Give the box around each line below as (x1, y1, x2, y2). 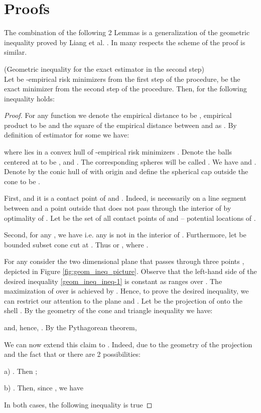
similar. (4, 47, 27, 57)
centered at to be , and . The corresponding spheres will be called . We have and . (4, 156, 256, 167)
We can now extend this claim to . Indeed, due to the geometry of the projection (4, 339, 252, 349)
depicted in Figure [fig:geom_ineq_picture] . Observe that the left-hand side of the (4, 266, 257, 276)
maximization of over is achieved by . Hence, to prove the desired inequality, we (4, 286, 249, 296)
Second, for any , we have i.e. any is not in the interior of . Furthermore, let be (4, 229, 246, 240)
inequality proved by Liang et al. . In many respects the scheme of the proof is (4, 37, 245, 47)
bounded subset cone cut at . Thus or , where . (4, 239, 149, 249)
